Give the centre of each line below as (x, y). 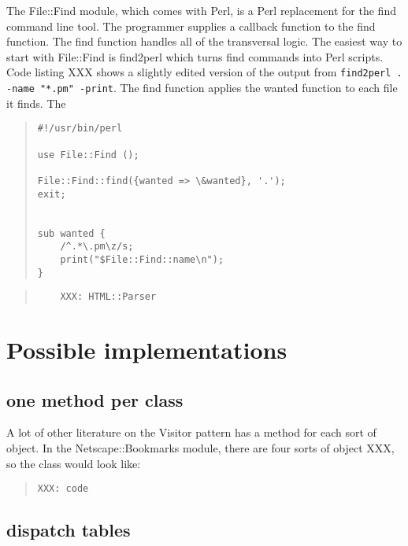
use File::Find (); (88, 155)
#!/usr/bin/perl (80, 129)
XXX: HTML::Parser (108, 297)
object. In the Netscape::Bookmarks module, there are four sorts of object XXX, (200, 447)
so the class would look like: (74, 463)
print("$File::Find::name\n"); (142, 259)
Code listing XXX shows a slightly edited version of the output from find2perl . (204, 72)
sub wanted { (71, 233)
